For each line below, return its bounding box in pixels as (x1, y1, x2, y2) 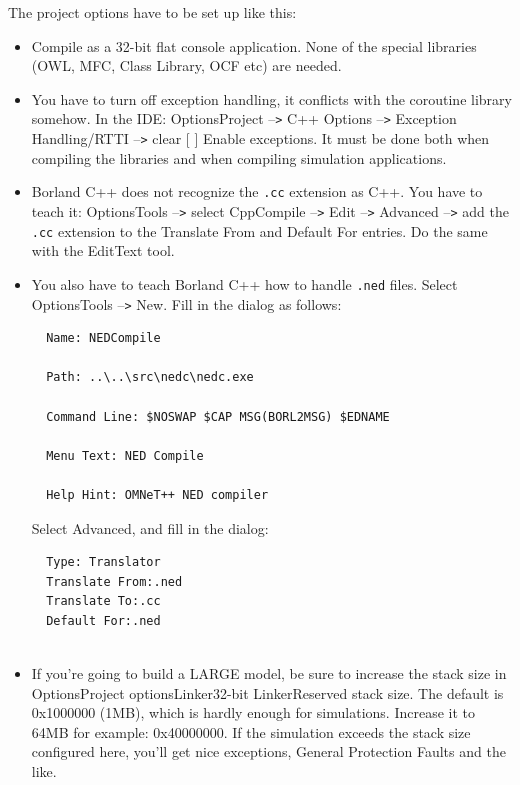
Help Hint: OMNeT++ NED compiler (46, 487, 269, 502)
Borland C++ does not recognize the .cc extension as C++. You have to (31, 181, 483, 202)
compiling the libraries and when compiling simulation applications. (31, 147, 447, 168)
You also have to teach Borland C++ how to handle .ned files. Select (31, 273, 458, 294)
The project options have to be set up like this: (8, 2, 297, 22)
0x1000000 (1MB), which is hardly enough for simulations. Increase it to (31, 702, 475, 723)
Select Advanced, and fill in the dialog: (31, 517, 269, 538)
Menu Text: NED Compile (46, 448, 204, 463)
